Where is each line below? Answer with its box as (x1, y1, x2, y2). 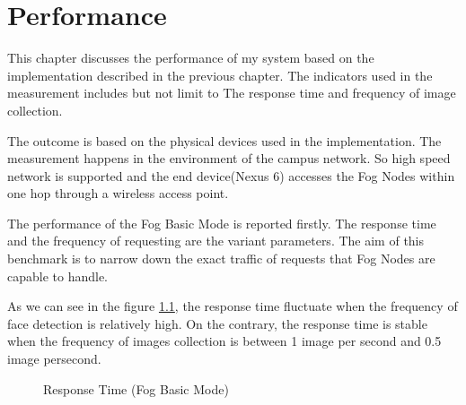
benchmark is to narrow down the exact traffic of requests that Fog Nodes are (7, 249, 435, 268)
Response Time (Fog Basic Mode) (43, 379, 229, 398)
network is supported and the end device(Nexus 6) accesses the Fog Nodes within (7, 166, 455, 185)
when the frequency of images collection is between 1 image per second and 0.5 (7, 332, 442, 350)
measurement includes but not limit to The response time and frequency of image (7, 83, 456, 102)
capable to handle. (7, 266, 109, 285)
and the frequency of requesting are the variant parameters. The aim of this (7, 231, 425, 250)
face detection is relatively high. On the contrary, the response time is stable (7, 314, 427, 332)
